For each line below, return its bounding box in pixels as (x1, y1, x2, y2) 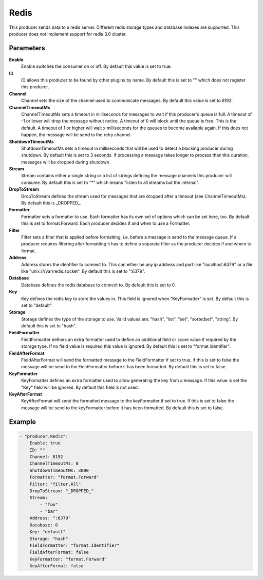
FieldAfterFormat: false (29, 549, 89, 555)
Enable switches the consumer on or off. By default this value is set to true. (21, 63, 172, 69)
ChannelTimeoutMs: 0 (29, 461, 79, 466)
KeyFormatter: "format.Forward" (29, 556, 107, 562)
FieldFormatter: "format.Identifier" (29, 543, 120, 548)
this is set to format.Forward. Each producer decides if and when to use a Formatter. (21, 220, 190, 226)
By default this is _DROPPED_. (21, 200, 81, 206)
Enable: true (29, 440, 61, 446)
